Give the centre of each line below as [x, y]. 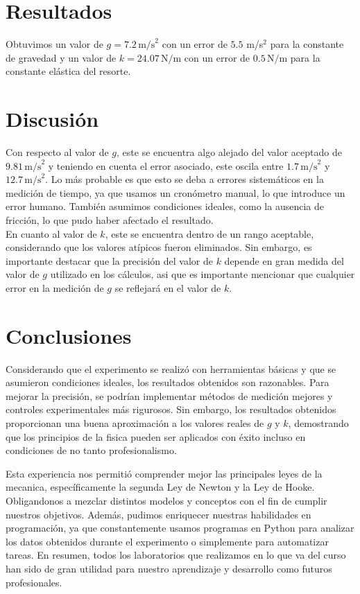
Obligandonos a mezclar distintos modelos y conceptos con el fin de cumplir [166, 501]
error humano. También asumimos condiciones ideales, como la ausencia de [165, 206]
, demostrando [318, 423]
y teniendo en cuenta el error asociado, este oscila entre [166, 165]
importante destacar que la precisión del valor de [109, 260]
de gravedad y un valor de [61, 57]
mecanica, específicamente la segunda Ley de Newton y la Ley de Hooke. [160, 487]
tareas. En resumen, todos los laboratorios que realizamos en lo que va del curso [176, 555]
